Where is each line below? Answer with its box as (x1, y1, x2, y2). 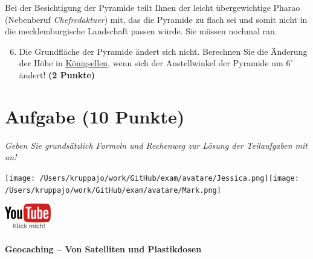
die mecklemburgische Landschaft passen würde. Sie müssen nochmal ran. (5, 25, 277, 37)
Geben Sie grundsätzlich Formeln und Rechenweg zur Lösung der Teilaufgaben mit (5, 139, 308, 151)
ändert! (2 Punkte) (19, 68, 95, 81)
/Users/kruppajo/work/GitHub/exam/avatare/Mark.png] (5, 186, 221, 195)
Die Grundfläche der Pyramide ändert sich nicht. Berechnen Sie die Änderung (19, 45, 308, 57)
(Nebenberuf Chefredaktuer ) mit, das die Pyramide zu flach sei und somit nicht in (5, 13, 308, 25)
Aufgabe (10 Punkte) (5, 104, 185, 128)
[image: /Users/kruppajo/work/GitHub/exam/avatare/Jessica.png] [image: (5, 173, 299, 183)
